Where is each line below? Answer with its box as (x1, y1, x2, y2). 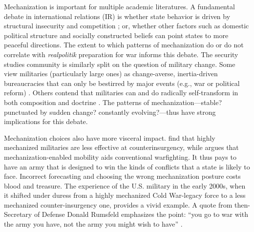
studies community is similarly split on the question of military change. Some (4, 59, 235, 69)
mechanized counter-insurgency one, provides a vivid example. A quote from (4, 199, 233, 210)
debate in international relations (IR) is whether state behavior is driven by (4, 11, 231, 21)
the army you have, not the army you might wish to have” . (4, 219, 183, 229)
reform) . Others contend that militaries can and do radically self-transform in (4, 87, 238, 98)
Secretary (4, 209, 32, 219)
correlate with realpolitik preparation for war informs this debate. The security (4, 49, 238, 59)
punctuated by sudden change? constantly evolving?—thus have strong (4, 106, 216, 117)
